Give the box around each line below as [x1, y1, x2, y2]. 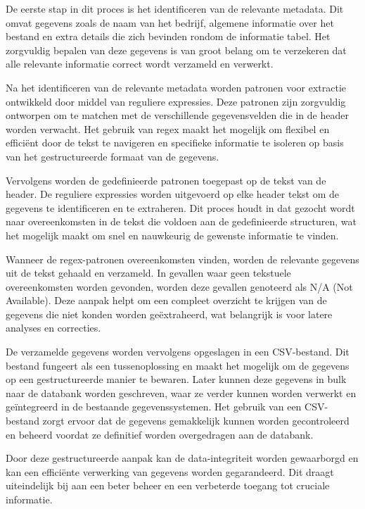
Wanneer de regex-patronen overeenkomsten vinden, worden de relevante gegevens [6, 251, 359, 266]
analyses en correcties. [6, 320, 101, 335]
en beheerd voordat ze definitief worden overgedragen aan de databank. [6, 427, 314, 441]
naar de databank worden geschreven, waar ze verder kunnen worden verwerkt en [6, 385, 357, 400]
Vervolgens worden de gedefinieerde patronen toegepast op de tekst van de [6, 172, 326, 187]
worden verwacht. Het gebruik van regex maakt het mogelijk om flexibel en [6, 121, 330, 136]
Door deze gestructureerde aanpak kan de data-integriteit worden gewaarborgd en [6, 451, 359, 465]
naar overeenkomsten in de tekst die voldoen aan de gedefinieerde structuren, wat [6, 214, 357, 229]
